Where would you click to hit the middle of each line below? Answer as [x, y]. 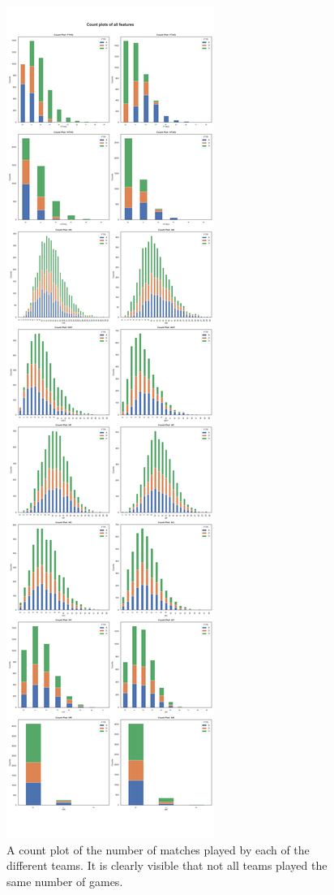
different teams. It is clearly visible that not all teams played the [167, 865]
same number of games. [65, 881]
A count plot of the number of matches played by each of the [158, 849]
